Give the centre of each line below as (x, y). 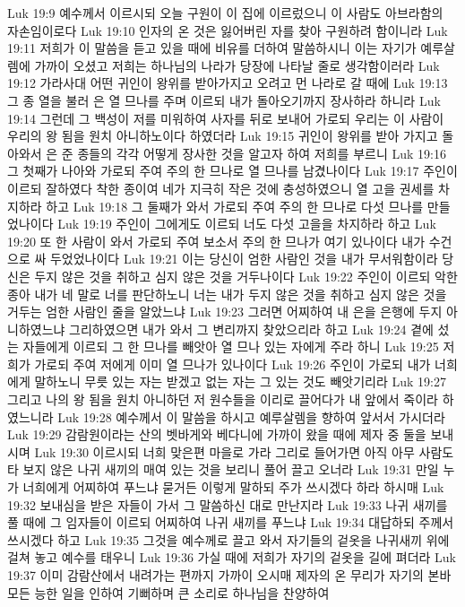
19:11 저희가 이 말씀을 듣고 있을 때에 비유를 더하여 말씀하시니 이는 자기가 (212, 48)
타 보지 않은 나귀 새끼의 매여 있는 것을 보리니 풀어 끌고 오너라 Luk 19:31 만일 (223, 469)
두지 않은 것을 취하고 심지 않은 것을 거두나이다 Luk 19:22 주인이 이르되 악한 (246, 276)
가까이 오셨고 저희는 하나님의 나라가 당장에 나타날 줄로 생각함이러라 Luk (237, 65)
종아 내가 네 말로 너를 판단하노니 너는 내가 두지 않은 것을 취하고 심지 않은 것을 (227, 294)
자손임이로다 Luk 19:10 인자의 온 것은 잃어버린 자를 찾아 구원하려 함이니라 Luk (228, 30)
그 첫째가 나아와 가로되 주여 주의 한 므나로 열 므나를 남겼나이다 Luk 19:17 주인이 (232, 171)
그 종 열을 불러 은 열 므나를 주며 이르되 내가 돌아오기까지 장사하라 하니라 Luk (224, 100)
